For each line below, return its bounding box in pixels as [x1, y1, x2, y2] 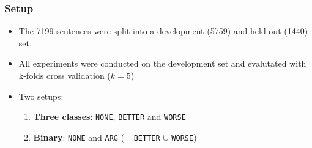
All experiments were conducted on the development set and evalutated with [18, 57, 306, 70]
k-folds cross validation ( [18, 69, 111, 81]
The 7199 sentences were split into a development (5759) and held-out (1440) [18, 24, 308, 37]
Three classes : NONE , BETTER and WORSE [33, 110, 186, 123]
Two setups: [18, 89, 64, 102]
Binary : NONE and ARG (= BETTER [33, 130, 160, 143]
